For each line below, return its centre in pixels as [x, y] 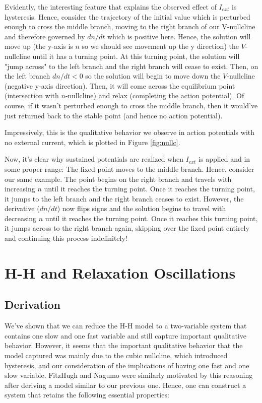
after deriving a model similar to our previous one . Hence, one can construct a [125, 385]
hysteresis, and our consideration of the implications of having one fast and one [127, 365]
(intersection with [32, 95]
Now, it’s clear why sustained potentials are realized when [94, 159]
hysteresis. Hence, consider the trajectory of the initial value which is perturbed [127, 16]
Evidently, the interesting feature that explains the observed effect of [111, 7]
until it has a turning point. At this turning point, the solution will [136, 56]
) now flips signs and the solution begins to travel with [142, 208]
